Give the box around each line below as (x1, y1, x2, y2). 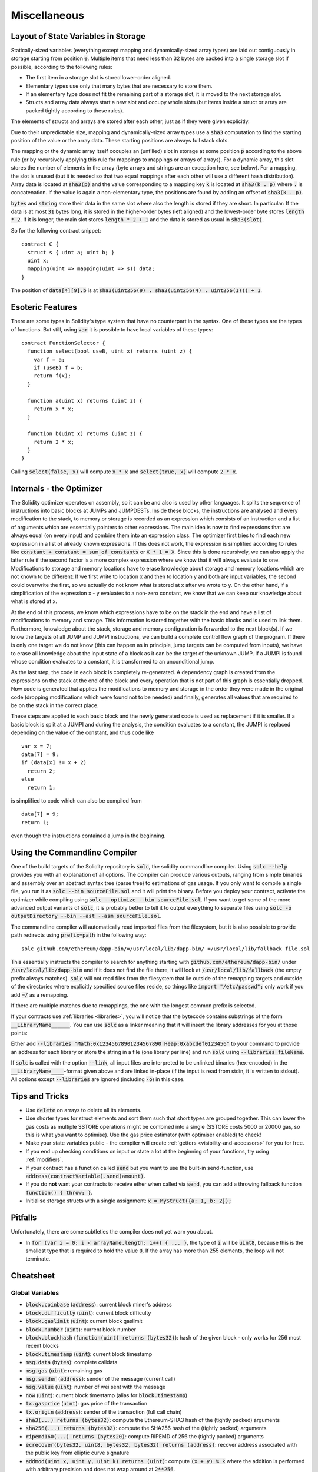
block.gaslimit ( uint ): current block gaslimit (25, 1318, 143, 1325)
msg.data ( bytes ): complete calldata (25, 1359, 118, 1366)
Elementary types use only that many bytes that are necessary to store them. (25, 82, 213, 89)
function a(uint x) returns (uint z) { (27, 397, 143, 404)
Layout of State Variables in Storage (11, 31, 145, 41)
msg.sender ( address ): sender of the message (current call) (25, 1375, 176, 1382)
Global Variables (11, 1289, 59, 1297)
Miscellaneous (11, 9, 85, 22)
